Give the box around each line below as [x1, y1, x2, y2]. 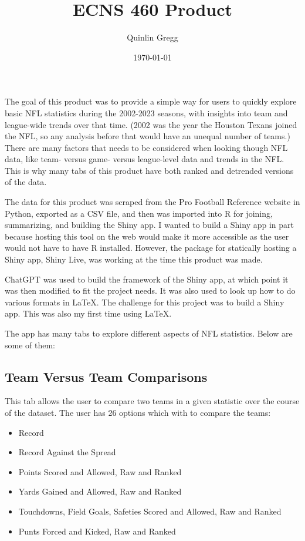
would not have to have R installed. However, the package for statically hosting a [5, 241, 297, 254]
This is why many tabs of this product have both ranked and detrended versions [5, 164, 294, 176]
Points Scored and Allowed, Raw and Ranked [18, 465, 182, 478]
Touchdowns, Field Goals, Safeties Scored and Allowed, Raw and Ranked [18, 505, 282, 517]
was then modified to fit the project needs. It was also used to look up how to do [5, 284, 296, 297]
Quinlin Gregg [127, 31, 178, 43]
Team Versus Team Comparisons [5, 367, 208, 385]
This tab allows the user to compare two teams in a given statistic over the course [5, 395, 300, 407]
